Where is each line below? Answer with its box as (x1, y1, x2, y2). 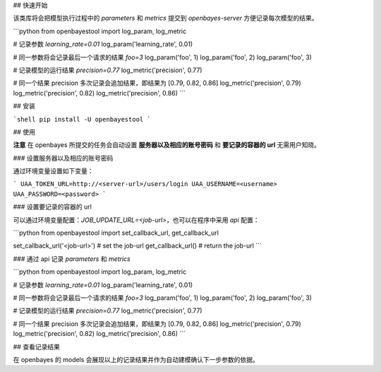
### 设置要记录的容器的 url (13, 202, 92, 211)
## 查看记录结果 (13, 342, 60, 351)
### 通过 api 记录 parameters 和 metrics (13, 255, 131, 263)
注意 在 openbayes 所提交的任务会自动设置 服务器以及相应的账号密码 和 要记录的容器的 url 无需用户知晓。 (13, 141, 321, 149)
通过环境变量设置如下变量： (13, 167, 94, 175)
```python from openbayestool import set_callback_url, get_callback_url (13, 228, 219, 237)
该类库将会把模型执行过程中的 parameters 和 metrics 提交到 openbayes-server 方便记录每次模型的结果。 (13, 14, 318, 23)
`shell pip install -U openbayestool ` (13, 115, 151, 123)
